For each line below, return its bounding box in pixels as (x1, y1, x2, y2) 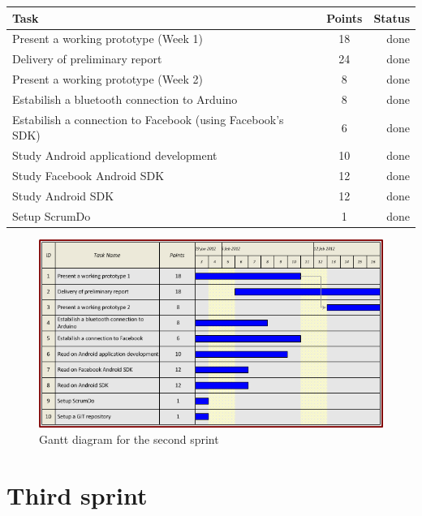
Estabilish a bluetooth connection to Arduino (12, 90, 238, 107)
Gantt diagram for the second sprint (39, 430, 219, 447)
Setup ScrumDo (12, 207, 91, 224)
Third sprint (6, 478, 148, 511)
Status (373, 9, 410, 26)
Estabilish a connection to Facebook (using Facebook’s (12, 110, 284, 127)
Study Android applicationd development (12, 147, 217, 164)
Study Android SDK (12, 187, 114, 204)
